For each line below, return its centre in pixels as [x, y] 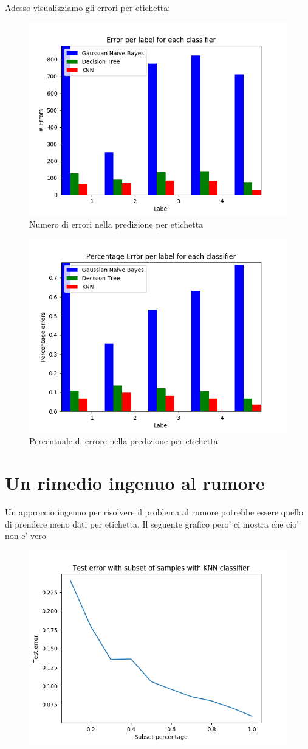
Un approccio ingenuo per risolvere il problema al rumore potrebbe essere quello [154, 512]
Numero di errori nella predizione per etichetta [116, 224]
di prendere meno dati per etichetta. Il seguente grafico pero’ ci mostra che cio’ [152, 524]
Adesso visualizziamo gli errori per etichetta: [88, 7]
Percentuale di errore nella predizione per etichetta [124, 441]
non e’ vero [26, 536]
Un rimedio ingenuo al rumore [135, 483]
